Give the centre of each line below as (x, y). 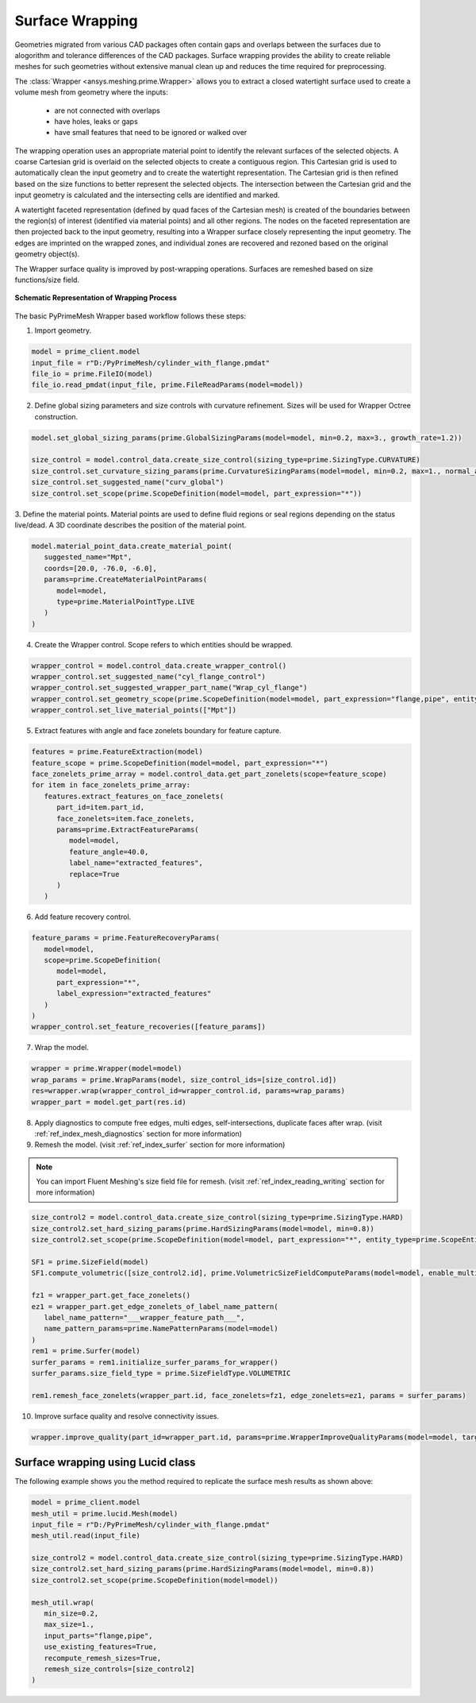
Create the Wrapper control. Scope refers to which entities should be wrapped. (164, 644)
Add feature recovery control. (83, 917)
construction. (56, 416)
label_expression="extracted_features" (134, 994)
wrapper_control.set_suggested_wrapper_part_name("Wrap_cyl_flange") (169, 688)
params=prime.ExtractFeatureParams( (128, 829)
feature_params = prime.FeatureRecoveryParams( (125, 938)
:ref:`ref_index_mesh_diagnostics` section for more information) (138, 1133)
